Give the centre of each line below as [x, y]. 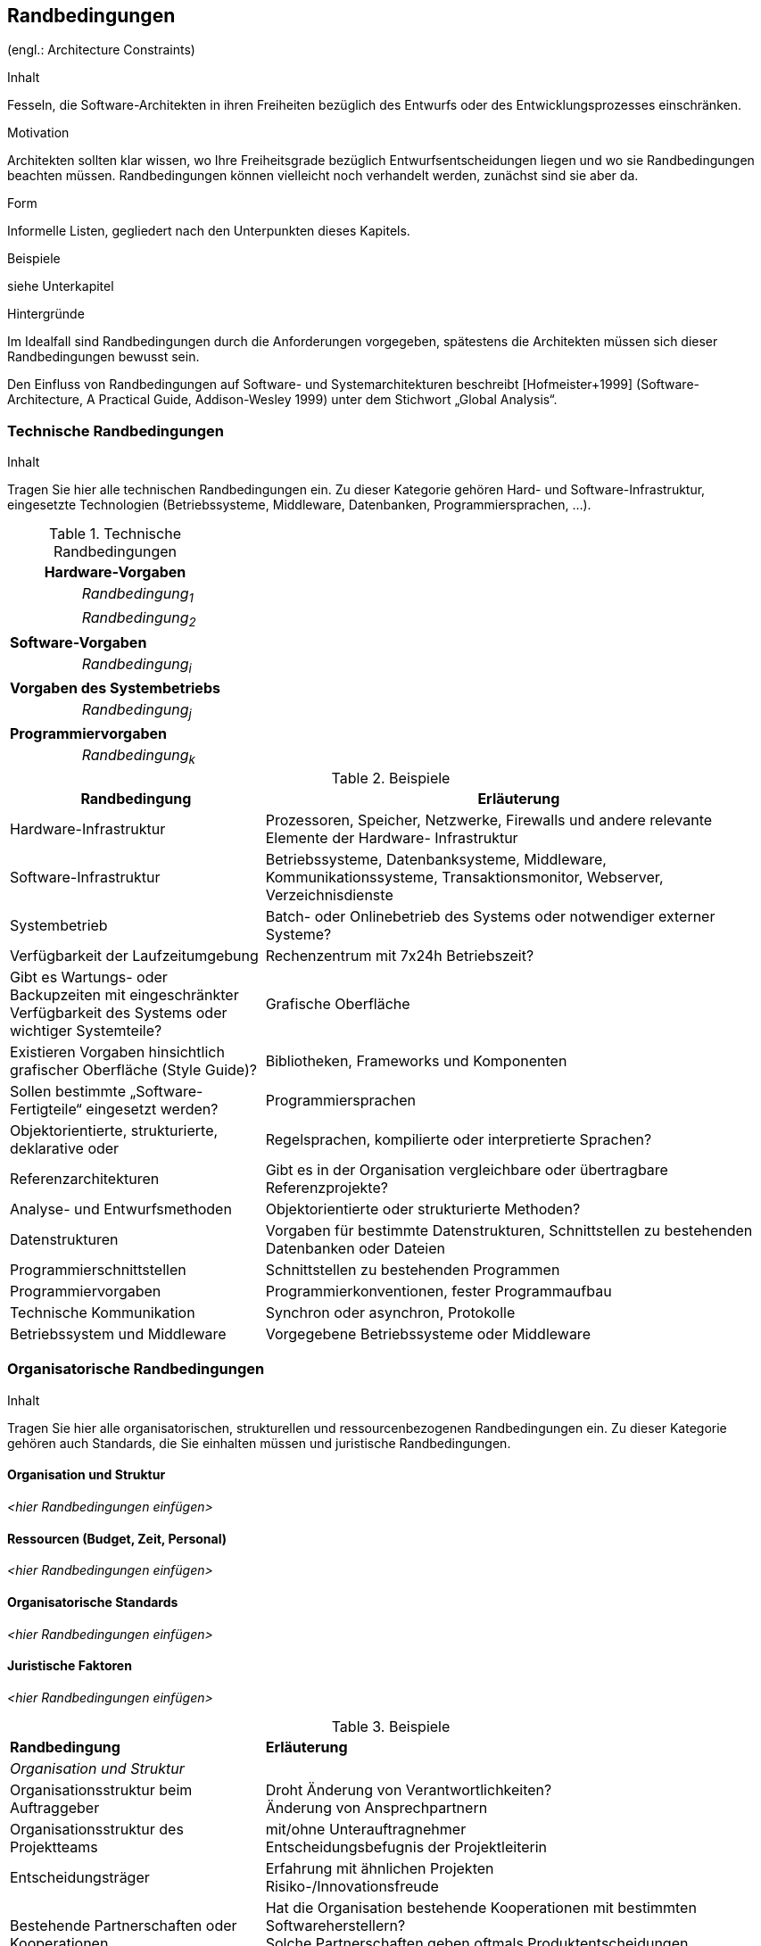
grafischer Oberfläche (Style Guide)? [134, 1070]
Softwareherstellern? [335, 1925]
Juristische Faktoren [70, 1666]
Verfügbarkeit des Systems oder [119, 1013]
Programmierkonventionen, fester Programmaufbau [438, 1292]
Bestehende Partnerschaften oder [124, 1925]
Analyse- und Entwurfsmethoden [121, 1209]
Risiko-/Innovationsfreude [352, 1886]
